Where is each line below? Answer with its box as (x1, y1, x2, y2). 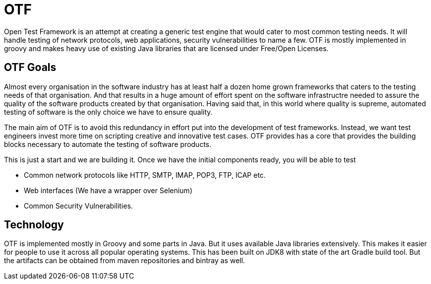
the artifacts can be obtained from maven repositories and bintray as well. (4, 256, 245, 265)
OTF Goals (4, 61, 57, 74)
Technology (4, 218, 64, 231)
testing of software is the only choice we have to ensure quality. (4, 107, 213, 116)
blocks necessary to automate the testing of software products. (4, 140, 211, 148)
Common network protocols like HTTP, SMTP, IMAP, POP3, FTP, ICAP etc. (24, 170, 266, 179)
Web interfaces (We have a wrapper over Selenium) (24, 186, 192, 195)
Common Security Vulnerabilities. (24, 201, 133, 210)
